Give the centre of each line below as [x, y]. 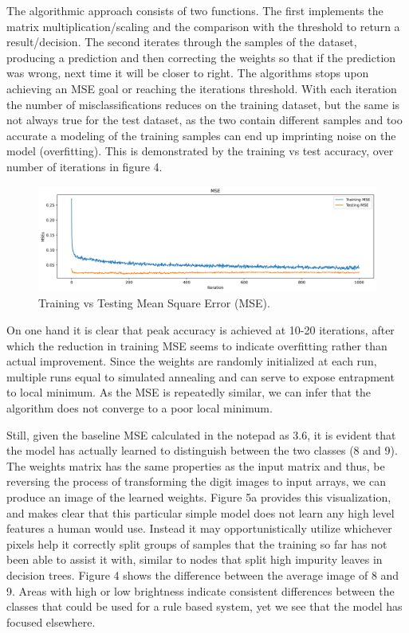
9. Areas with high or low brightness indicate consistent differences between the [201, 590]
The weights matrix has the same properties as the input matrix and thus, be [196, 465]
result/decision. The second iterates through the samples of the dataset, [182, 42]
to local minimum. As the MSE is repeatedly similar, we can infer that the [189, 392]
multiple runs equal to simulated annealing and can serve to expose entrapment [201, 376]
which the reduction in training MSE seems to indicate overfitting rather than [197, 345]
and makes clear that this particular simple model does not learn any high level [201, 512]
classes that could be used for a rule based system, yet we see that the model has [204, 606]
